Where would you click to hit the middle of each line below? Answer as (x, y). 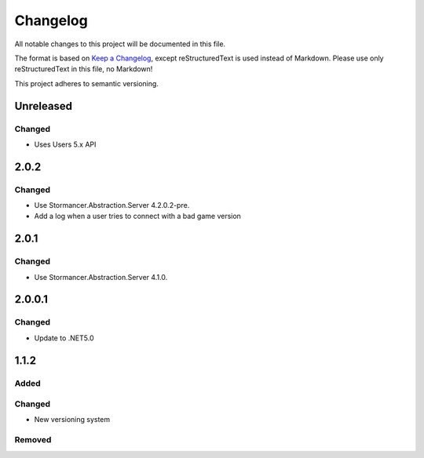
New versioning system (72, 420)
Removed (33, 440)
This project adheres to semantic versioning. (86, 83)
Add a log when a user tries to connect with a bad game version (137, 216)
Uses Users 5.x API (65, 144)
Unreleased (44, 106)
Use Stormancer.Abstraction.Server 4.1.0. (101, 277)
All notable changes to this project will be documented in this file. (120, 44)
